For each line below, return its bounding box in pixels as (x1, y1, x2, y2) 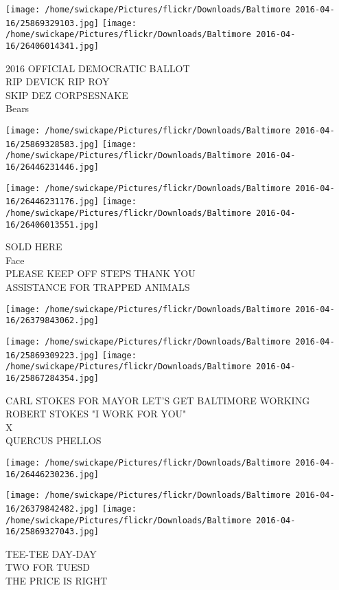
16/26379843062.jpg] (5, 316, 100, 326)
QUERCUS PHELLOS (5, 433, 102, 448)
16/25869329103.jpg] (5, 18, 100, 28)
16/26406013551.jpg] (5, 219, 100, 230)
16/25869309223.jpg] (5, 350, 100, 360)
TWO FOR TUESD (5, 560, 90, 574)
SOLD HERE (5, 239, 62, 254)
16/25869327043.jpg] (5, 527, 100, 537)
